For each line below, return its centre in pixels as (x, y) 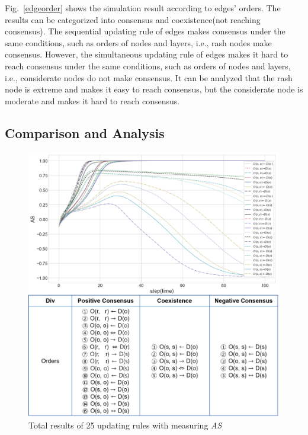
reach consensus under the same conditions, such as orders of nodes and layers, (148, 65)
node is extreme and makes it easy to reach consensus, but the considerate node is (154, 89)
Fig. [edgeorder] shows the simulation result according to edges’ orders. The (143, 8)
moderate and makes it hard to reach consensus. (92, 100)
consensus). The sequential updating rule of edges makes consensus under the (145, 31)
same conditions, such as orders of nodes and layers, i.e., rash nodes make (138, 42)
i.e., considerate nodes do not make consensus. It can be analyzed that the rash (149, 77)
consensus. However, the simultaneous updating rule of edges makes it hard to (147, 54)
